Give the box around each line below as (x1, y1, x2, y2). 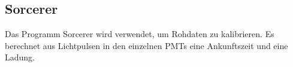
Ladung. (5, 51, 35, 63)
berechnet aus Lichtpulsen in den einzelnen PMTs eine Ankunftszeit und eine (5, 39, 288, 51)
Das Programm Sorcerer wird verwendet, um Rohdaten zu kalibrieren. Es (5, 28, 274, 40)
